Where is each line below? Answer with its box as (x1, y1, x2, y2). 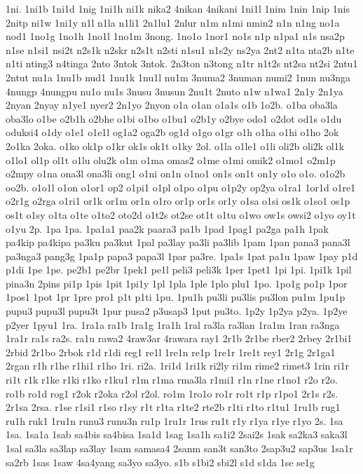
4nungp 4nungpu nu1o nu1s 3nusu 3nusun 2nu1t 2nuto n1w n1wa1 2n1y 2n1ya (6, 83, 343, 98)
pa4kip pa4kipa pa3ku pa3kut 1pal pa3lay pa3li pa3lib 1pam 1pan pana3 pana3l (6, 235, 350, 250)
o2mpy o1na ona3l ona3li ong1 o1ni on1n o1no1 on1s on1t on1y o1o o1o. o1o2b (6, 166, 345, 181)
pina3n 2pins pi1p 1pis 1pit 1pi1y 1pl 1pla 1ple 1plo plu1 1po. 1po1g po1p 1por (6, 276, 348, 290)
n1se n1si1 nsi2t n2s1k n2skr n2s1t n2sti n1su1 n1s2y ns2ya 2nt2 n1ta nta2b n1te (6, 42, 355, 57)
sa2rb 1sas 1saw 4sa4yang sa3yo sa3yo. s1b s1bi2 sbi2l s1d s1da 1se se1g (6, 454, 315, 469)
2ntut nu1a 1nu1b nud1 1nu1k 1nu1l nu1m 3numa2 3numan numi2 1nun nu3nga (6, 69, 351, 84)
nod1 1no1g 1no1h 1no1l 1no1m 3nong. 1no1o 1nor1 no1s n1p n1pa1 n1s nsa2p (6, 29, 345, 43)
